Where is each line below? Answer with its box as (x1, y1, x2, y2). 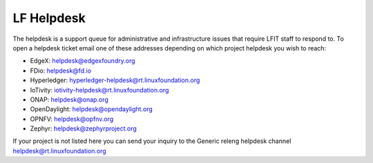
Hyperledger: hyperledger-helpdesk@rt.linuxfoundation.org (30, 76, 200, 84)
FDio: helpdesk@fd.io (30, 66, 92, 75)
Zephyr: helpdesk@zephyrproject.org (30, 124, 137, 133)
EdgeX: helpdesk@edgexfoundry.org (30, 57, 135, 65)
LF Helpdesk (12, 10, 86, 26)
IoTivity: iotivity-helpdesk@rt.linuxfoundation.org (30, 86, 169, 94)
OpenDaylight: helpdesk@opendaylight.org (30, 105, 153, 113)
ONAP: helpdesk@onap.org (30, 95, 108, 104)
